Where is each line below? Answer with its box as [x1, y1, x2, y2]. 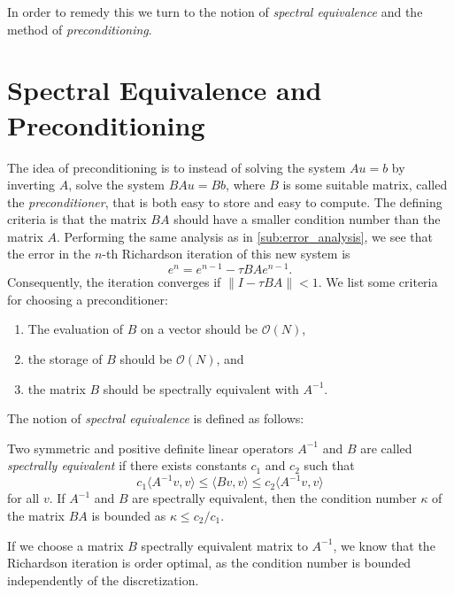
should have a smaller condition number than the [173, 210, 441, 228]
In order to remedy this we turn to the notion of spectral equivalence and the [7, 3, 423, 20]
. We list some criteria [318, 273, 438, 291]
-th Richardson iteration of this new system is [102, 244, 350, 263]
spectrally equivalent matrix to [141, 536, 308, 554]
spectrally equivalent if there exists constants [7, 456, 247, 475]
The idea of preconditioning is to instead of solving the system [7, 158, 346, 176]
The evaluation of [27, 320, 124, 338]
